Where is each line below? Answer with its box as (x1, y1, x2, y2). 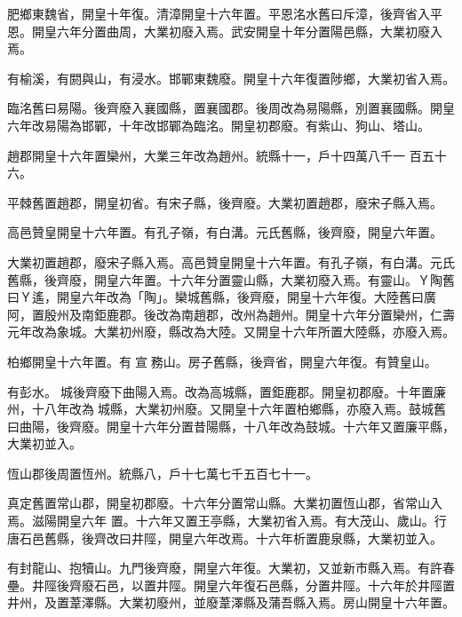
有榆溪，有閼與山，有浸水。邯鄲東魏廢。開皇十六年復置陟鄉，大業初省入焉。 (7, 68, 455, 87)
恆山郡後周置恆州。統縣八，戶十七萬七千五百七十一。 (7, 463, 318, 482)
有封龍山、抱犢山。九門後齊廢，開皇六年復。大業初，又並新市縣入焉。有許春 (7, 558, 455, 577)
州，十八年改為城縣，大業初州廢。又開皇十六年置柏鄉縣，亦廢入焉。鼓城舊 (7, 399, 446, 418)
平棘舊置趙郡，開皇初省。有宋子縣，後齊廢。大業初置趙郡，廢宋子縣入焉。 (7, 193, 442, 211)
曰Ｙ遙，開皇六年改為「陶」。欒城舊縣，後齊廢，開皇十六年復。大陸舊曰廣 (7, 288, 436, 306)
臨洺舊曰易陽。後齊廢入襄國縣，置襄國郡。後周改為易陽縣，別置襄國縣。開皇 (7, 99, 455, 117)
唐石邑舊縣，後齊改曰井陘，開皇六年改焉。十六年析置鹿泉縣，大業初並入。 (7, 528, 442, 547)
